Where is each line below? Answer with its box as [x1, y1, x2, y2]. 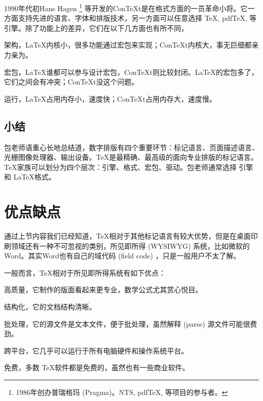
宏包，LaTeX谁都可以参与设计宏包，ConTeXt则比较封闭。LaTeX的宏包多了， [4, 66, 258, 77]
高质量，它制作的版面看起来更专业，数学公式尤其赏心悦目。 [4, 284, 202, 295]
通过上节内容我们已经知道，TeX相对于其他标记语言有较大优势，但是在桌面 [4, 231, 251, 241]
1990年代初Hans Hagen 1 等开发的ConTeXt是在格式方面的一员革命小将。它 [4, 2, 248, 13]
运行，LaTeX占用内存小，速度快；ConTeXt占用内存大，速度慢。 [4, 93, 216, 104]
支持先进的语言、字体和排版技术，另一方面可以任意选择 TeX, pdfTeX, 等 [18, 13, 257, 23]
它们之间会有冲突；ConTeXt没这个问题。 [4, 76, 139, 87]
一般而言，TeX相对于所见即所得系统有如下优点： [4, 267, 166, 278]
